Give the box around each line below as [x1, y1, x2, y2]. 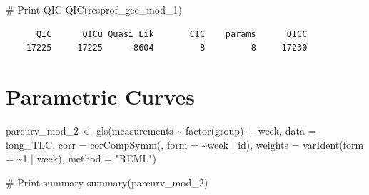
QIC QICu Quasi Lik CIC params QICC [36, 28, 308, 39]
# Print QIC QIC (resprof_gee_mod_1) [6, 2, 182, 16]
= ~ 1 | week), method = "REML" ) [6, 151, 157, 166]
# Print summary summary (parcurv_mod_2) [6, 174, 208, 189]
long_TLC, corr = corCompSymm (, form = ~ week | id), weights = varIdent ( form [6, 137, 364, 152]
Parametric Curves [6, 81, 196, 110]
